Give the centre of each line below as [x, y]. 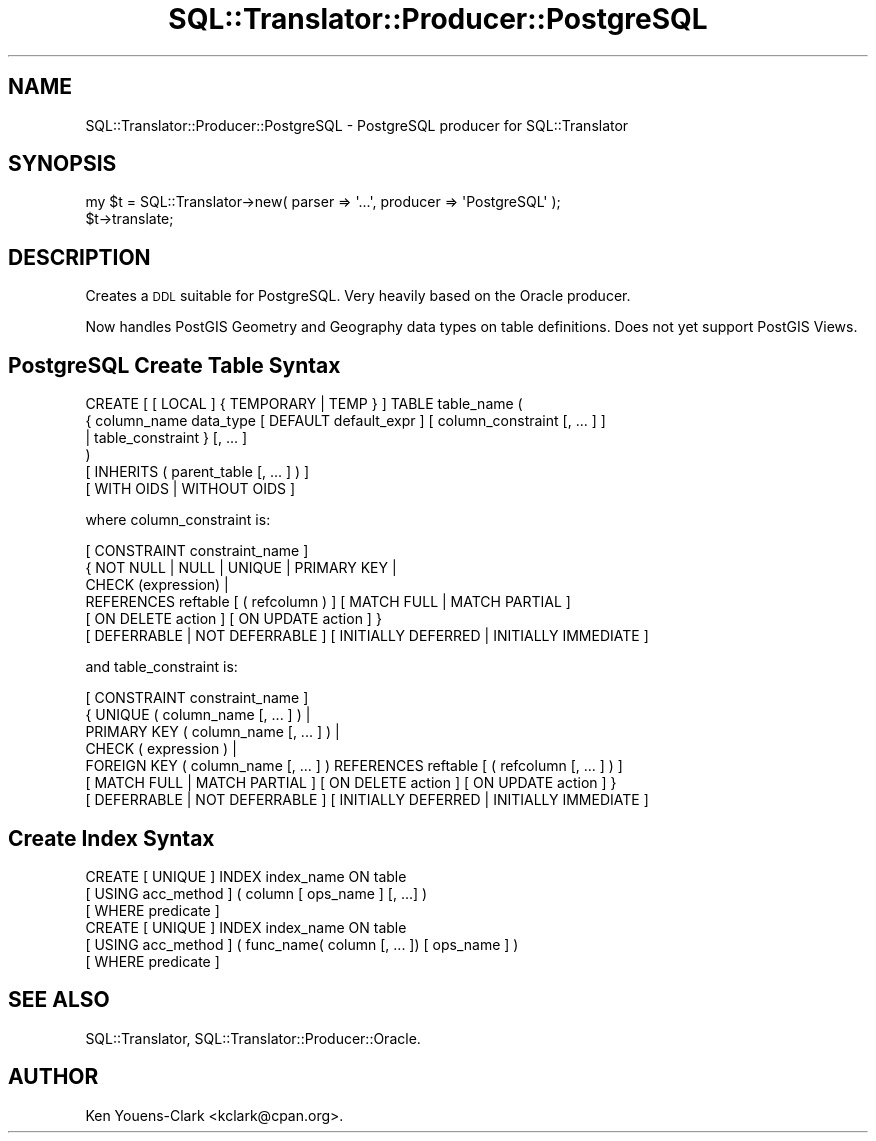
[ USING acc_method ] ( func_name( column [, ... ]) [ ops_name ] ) [302, 944]
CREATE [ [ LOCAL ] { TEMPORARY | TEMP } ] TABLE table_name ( [304, 404]
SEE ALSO [59, 1000]
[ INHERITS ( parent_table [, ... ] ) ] [197, 472]
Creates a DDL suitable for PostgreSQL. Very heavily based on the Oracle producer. [358, 296]
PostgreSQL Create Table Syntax [174, 365]
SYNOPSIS [62, 164]
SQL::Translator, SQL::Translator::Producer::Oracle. [253, 1038]
